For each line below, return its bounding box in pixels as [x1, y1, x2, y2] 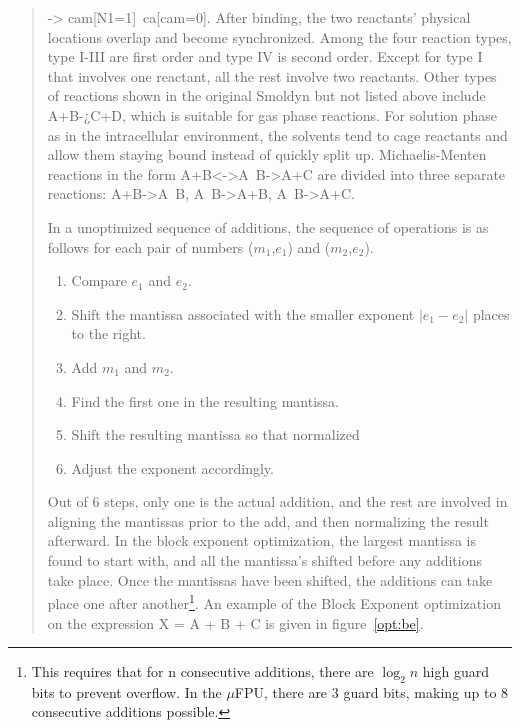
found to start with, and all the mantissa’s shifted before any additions [47, 550, 482, 571]
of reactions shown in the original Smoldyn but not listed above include [47, 85, 486, 106]
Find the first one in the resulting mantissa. [71, 390, 339, 411]
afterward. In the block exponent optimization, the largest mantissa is [47, 530, 476, 551]
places [472, 303, 510, 324]
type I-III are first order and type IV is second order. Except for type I [47, 46, 483, 67]
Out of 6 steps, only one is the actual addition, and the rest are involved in [47, 491, 508, 512]
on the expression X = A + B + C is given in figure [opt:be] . [47, 612, 424, 633]
